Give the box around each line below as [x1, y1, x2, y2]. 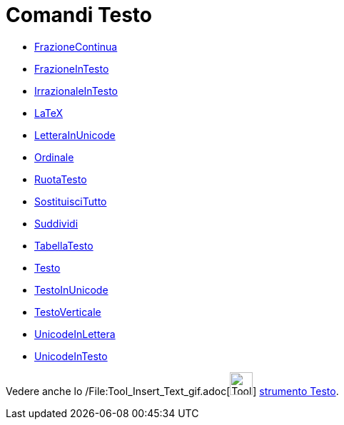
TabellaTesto [34, 239, 93, 252]
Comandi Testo [6, 3, 153, 27]
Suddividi [34, 217, 79, 230]
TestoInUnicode [34, 283, 108, 296]
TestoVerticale [34, 305, 101, 318]
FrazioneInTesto [34, 62, 109, 75]
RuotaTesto [34, 173, 87, 185]
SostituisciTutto [34, 195, 107, 208]
